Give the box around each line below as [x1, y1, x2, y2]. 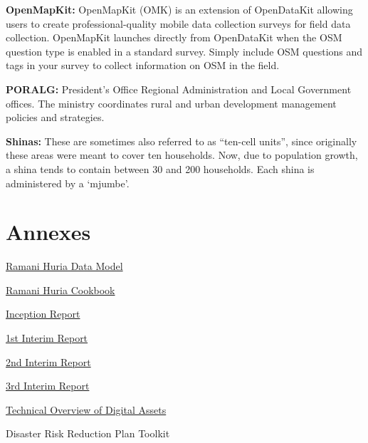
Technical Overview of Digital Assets [6, 402, 167, 417]
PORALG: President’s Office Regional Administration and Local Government [6, 81, 352, 96]
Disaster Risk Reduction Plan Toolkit [6, 426, 170, 441]
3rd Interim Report [6, 378, 90, 393]
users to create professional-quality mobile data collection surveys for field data [6, 16, 351, 31]
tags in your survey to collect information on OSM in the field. [6, 58, 280, 73]
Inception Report [6, 306, 80, 321]
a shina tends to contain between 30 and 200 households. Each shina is [6, 161, 315, 176]
